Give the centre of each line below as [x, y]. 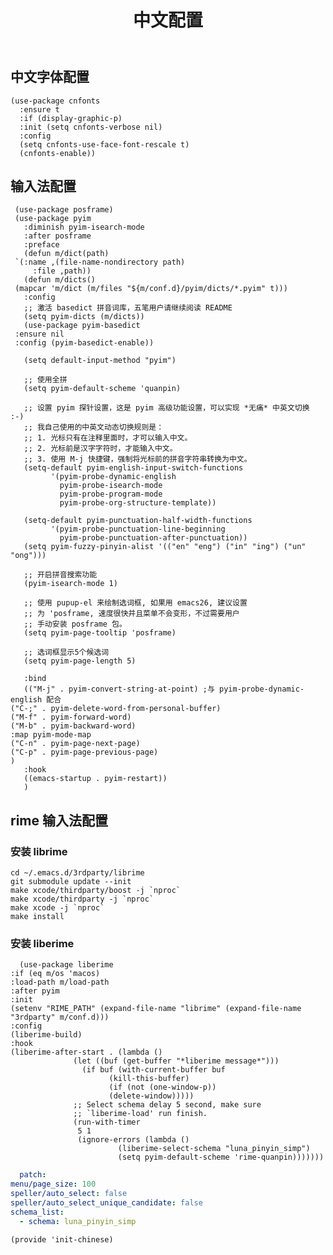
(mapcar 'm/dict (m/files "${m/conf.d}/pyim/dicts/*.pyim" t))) [151, 289]
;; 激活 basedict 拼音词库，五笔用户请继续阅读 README [128, 308]
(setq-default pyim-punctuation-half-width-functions [138, 521]
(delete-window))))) [151, 1096]
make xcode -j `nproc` [57, 908]
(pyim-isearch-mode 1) [70, 584]
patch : [33, 1175]
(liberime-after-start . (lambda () [86, 1052]
